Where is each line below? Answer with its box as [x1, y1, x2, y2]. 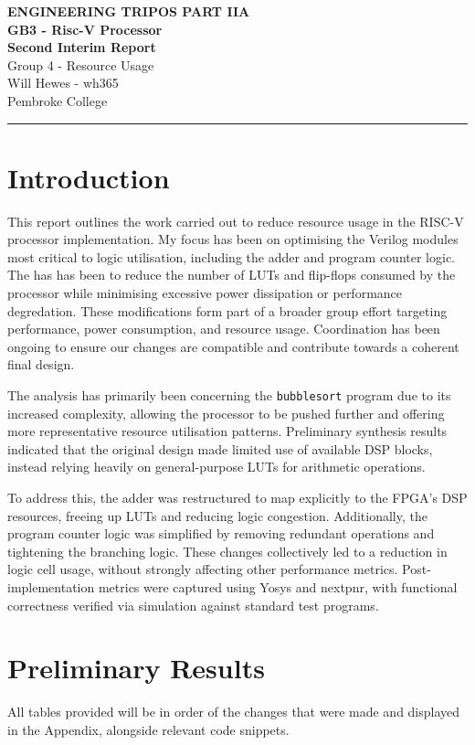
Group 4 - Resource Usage [7, 55, 154, 74]
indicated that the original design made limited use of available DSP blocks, [7, 439, 433, 458]
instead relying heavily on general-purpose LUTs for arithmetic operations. [7, 457, 426, 476]
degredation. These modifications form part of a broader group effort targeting [7, 301, 448, 320]
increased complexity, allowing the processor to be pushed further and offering [7, 403, 445, 422]
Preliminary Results [7, 649, 265, 686]
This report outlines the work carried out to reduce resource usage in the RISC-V [7, 211, 464, 230]
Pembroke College [7, 90, 108, 110]
